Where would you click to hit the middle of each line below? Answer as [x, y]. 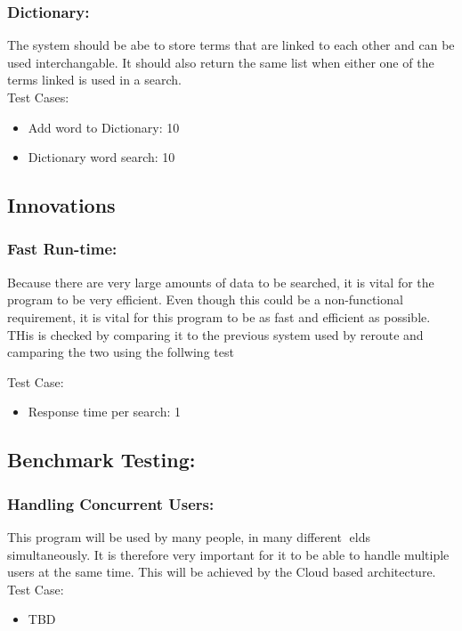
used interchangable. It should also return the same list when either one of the [221, 62]
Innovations [61, 205]
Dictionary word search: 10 [101, 157]
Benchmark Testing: [101, 460]
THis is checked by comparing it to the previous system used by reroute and [215, 334]
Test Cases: [38, 97]
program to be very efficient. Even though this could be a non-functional [205, 299]
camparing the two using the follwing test [121, 352]
